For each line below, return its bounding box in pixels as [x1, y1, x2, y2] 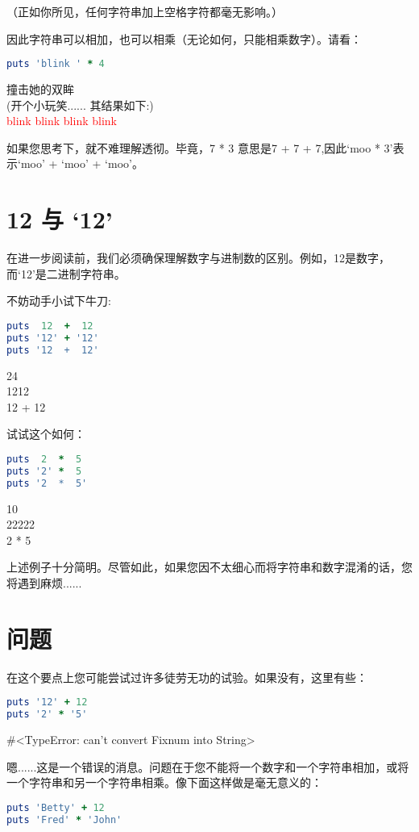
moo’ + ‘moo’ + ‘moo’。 [20, 155, 143, 172]
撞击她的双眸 [6, 81, 74, 98]
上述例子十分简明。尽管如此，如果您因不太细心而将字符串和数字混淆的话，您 [6, 558, 413, 575]
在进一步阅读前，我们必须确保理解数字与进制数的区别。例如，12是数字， [6, 249, 390, 266]
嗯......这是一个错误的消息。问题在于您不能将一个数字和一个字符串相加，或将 [6, 758, 409, 775]
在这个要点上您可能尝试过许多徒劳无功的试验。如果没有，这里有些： [6, 668, 367, 685]
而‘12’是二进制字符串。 [6, 265, 126, 282]
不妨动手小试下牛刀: [6, 292, 111, 309]
